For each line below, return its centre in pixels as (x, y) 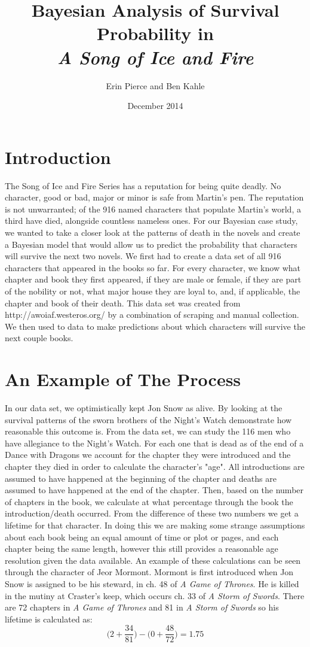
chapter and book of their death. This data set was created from (123, 303)
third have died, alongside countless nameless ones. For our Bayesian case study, (151, 221)
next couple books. (39, 338)
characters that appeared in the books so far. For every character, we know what (153, 267)
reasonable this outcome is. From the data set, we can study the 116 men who (148, 431)
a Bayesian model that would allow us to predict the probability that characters (151, 244)
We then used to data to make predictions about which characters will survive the (155, 326)
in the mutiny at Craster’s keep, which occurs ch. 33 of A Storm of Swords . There (155, 595)
